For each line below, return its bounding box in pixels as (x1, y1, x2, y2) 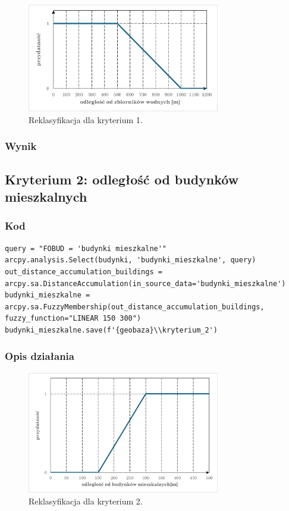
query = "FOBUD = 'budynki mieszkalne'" (5, 244, 167, 253)
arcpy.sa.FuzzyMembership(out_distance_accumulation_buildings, (5, 302, 265, 311)
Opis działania (5, 349, 74, 363)
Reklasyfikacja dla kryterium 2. (29, 494, 143, 507)
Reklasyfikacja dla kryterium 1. (29, 113, 143, 126)
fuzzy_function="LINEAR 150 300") (5, 314, 142, 323)
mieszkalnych (5, 187, 87, 206)
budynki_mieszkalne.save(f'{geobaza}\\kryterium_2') (5, 325, 218, 334)
